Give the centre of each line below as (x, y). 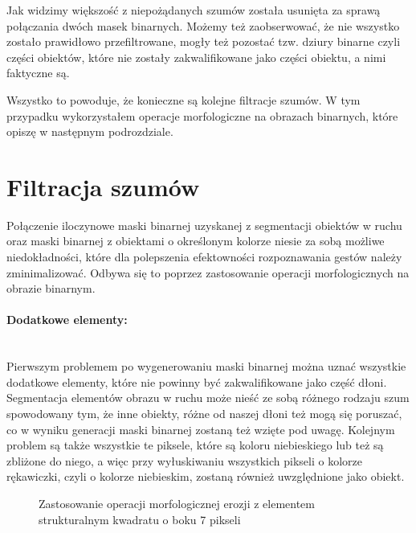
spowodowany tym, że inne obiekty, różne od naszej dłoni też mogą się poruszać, (204, 414)
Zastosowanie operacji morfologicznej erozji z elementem (177, 503)
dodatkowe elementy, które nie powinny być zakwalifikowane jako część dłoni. (197, 381)
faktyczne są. (38, 73)
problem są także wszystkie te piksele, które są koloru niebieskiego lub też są (195, 445)
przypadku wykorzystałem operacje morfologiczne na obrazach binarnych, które (202, 115)
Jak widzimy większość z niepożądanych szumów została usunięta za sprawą (194, 10)
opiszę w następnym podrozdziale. (90, 131)
